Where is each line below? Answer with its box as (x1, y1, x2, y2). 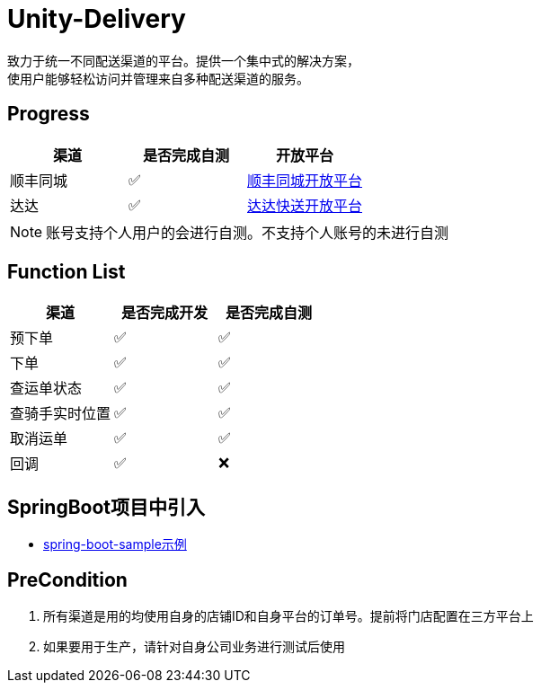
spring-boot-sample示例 (43, 536, 187, 553)
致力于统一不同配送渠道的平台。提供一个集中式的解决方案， (7, 52, 359, 68)
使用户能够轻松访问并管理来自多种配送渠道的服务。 (7, 70, 309, 86)
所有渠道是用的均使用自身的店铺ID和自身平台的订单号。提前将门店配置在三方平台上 (43, 608, 534, 624)
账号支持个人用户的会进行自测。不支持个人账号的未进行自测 (46, 223, 449, 242)
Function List (7, 261, 126, 284)
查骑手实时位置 (10, 404, 111, 423)
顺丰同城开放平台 (247, 171, 363, 190)
